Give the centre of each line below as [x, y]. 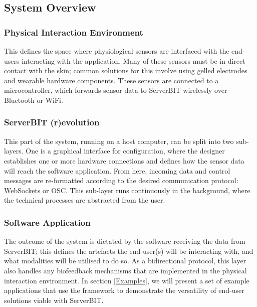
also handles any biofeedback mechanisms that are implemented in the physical [125, 270]
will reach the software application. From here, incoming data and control [117, 170]
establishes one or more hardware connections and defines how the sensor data [124, 160]
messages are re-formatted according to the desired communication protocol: [121, 180]
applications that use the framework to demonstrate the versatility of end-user [124, 290]
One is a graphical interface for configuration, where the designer [125, 151]
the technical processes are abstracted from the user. [85, 200]
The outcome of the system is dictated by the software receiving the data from [125, 241]
